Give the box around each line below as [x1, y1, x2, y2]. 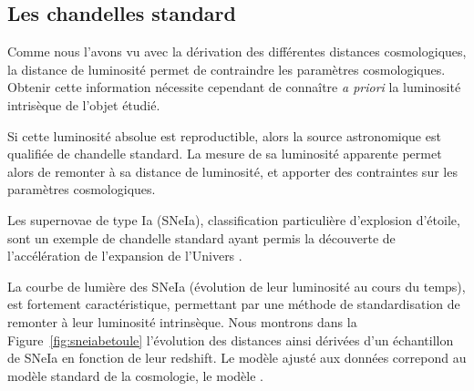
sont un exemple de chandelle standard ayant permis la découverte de [7, 228, 396, 247]
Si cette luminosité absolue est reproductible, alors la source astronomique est [7, 126, 441, 145]
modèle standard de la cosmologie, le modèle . [7, 365, 263, 385]
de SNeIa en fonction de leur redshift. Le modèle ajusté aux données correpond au [7, 348, 467, 367]
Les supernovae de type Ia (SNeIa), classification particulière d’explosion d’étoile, [7, 210, 460, 229]
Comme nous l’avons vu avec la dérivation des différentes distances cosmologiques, [7, 42, 467, 61]
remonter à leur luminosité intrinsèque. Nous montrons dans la [7, 312, 357, 331]
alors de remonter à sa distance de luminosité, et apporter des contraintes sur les [7, 161, 458, 180]
